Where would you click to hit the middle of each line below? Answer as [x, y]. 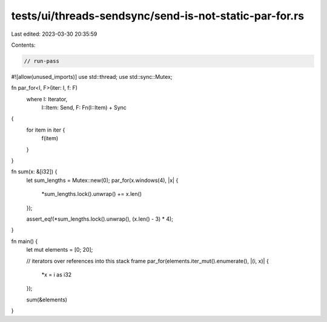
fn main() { [25, 241]
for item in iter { [46, 130]
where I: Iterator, [47, 99]
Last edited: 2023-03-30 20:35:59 [54, 34]
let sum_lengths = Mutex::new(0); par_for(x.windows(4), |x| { [102, 180]
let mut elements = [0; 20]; [60, 250]
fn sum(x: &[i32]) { [34, 172]
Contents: [23, 45]
